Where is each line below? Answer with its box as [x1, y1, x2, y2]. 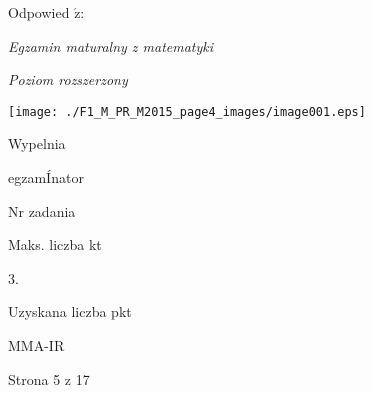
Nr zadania [8, 200, 76, 221]
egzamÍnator [8, 167, 84, 188]
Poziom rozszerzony [8, 69, 128, 90]
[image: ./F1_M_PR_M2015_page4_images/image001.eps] [8, 104, 366, 119]
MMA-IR [8, 335, 65, 355]
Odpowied [8, 2, 70, 22]
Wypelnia [8, 133, 66, 154]
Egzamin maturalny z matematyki [8, 35, 214, 56]
